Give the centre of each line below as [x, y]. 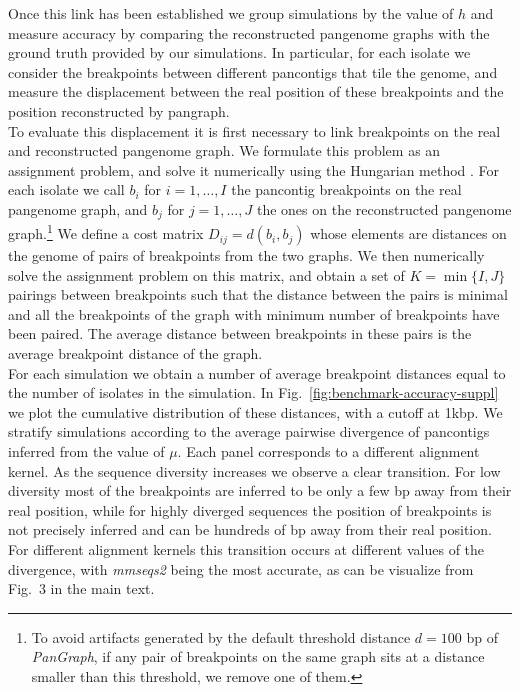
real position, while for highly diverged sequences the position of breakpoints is [250, 509]
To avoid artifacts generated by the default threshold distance [221, 636]
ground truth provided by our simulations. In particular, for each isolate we [239, 52]
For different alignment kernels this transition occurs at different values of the [246, 548]
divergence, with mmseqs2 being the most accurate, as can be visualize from [241, 568]
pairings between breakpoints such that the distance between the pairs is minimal [258, 294]
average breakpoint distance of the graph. [135, 353]
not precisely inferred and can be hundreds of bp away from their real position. [250, 529]
